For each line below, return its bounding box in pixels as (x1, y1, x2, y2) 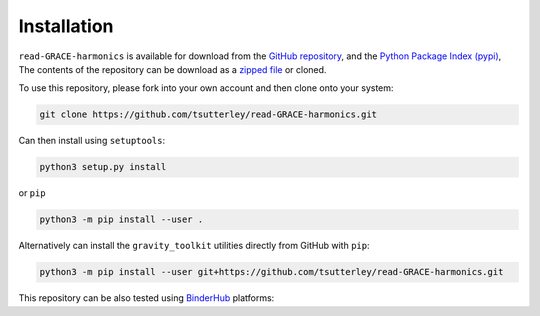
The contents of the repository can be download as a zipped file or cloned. (18, 63, 327, 75)
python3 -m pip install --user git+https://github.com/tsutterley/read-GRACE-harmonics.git (39, 266, 504, 278)
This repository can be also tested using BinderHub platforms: (18, 292, 275, 304)
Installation (18, 15, 114, 37)
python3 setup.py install (39, 161, 167, 173)
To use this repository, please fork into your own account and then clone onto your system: (18, 82, 394, 94)
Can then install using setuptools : (18, 135, 166, 147)
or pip (18, 187, 46, 199)
